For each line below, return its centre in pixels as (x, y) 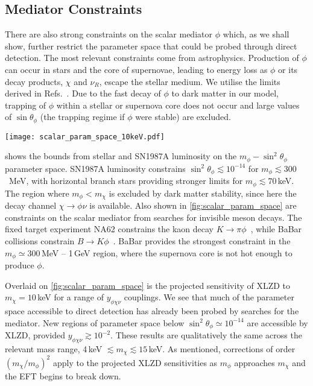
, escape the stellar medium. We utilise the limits (190, 81)
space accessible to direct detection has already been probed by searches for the (152, 311)
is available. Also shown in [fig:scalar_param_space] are (193, 205)
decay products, (34, 81)
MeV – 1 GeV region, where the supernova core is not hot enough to (167, 252)
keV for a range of (71, 297)
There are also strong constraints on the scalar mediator (109, 34)
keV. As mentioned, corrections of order (222, 348)
